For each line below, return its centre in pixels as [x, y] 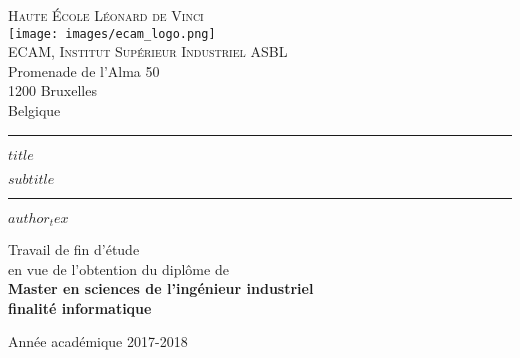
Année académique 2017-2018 [98, 341]
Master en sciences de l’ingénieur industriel [161, 288]
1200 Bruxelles [52, 90]
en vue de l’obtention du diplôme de [118, 268]
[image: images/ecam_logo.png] [112, 33]
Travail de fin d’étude [74, 249]
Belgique [34, 110]
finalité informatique [80, 307]
